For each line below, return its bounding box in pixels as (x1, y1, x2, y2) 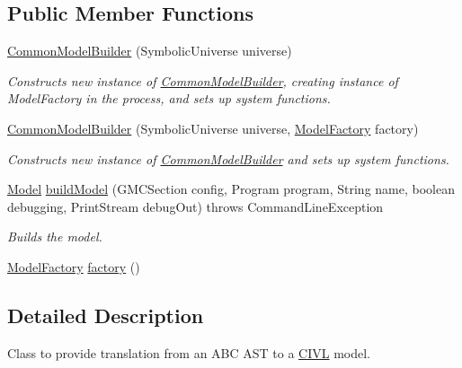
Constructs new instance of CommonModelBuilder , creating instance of (7, 71, 398, 90)
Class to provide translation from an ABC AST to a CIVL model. (7, 343, 371, 362)
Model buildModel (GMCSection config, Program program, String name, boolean (7, 180, 455, 198)
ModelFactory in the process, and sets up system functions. (7, 89, 331, 108)
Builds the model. (7, 227, 102, 246)
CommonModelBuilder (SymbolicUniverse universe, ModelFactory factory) (7, 118, 419, 137)
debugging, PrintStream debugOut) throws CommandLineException (7, 197, 384, 215)
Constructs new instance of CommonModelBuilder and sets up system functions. (7, 149, 449, 168)
